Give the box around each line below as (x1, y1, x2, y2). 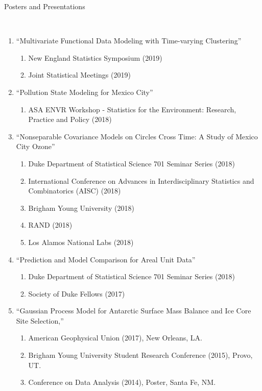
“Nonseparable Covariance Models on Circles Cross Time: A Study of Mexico (16, 131, 258, 141)
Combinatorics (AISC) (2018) (28, 185, 121, 196)
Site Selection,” (16, 315, 64, 326)
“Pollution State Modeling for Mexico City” (16, 86, 153, 97)
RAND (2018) (28, 219, 73, 230)
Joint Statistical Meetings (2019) (28, 69, 131, 80)
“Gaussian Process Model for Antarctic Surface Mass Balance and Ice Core (16, 305, 251, 316)
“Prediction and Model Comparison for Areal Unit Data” (16, 254, 196, 264)
